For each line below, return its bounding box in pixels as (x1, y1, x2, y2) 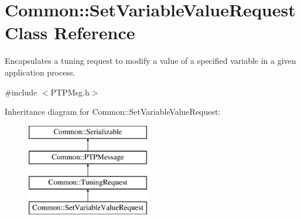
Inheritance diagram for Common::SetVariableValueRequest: (5, 105, 221, 118)
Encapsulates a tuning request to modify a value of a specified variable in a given (5, 54, 296, 67)
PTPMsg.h (50, 85, 90, 98)
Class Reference (5, 20, 135, 45)
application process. (5, 66, 76, 78)
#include (5, 85, 37, 98)
